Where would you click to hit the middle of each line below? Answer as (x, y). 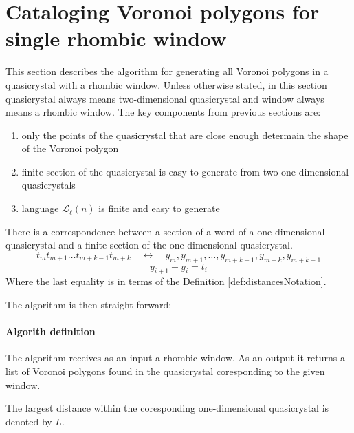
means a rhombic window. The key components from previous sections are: (163, 112)
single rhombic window (116, 38)
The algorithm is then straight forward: (89, 305)
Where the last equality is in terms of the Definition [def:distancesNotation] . (166, 281)
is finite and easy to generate (159, 208)
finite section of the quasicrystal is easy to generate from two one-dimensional (185, 171)
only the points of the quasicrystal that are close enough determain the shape (185, 135)
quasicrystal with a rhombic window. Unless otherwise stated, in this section (166, 84)
